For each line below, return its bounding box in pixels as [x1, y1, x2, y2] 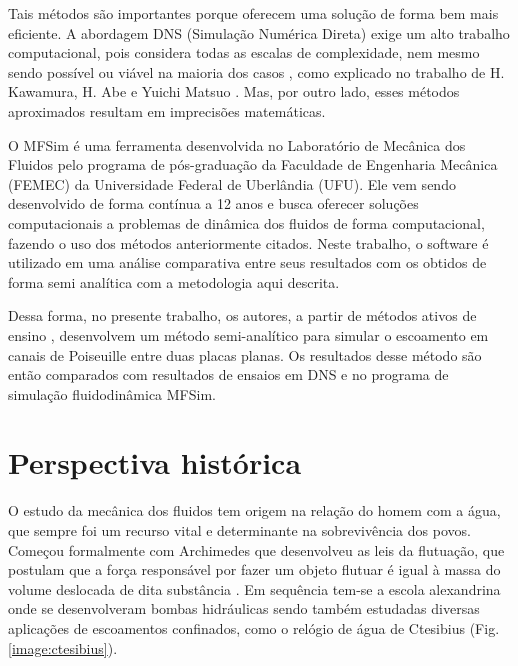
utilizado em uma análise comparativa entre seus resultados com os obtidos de [8, 252, 487, 273]
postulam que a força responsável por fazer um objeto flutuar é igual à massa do [8, 559, 501, 580]
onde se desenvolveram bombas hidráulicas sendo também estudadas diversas [8, 598, 480, 619]
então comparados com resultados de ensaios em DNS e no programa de [8, 364, 449, 385]
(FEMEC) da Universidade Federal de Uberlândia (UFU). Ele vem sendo [8, 173, 456, 194]
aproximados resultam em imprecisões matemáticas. [8, 100, 326, 121]
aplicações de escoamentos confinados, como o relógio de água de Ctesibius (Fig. [8, 617, 500, 638]
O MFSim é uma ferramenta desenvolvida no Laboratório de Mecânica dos [8, 134, 466, 155]
